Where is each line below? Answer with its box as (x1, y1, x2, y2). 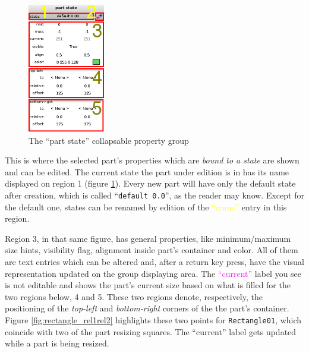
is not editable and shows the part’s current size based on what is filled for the (5, 279, 291, 291)
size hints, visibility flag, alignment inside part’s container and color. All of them (5, 244, 298, 256)
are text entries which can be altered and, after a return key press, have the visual (5, 255, 304, 267)
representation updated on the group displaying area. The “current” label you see (5, 267, 302, 279)
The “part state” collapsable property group (29, 134, 189, 146)
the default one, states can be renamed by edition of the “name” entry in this (5, 200, 287, 213)
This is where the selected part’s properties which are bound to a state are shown (5, 154, 299, 166)
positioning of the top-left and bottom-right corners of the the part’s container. (5, 302, 289, 314)
